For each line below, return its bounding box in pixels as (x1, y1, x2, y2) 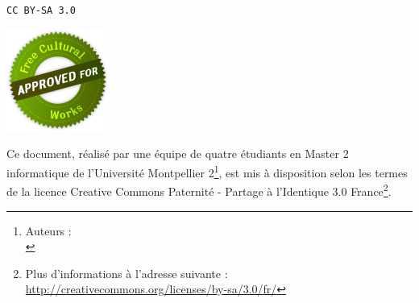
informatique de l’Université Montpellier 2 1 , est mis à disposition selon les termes (6, 162, 408, 181)
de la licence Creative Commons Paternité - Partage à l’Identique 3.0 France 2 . (6, 181, 392, 199)
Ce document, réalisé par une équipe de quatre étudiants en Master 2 (6, 145, 349, 162)
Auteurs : (25, 222, 72, 239)
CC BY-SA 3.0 (6, 5, 76, 17)
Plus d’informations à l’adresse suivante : (25, 264, 228, 281)
